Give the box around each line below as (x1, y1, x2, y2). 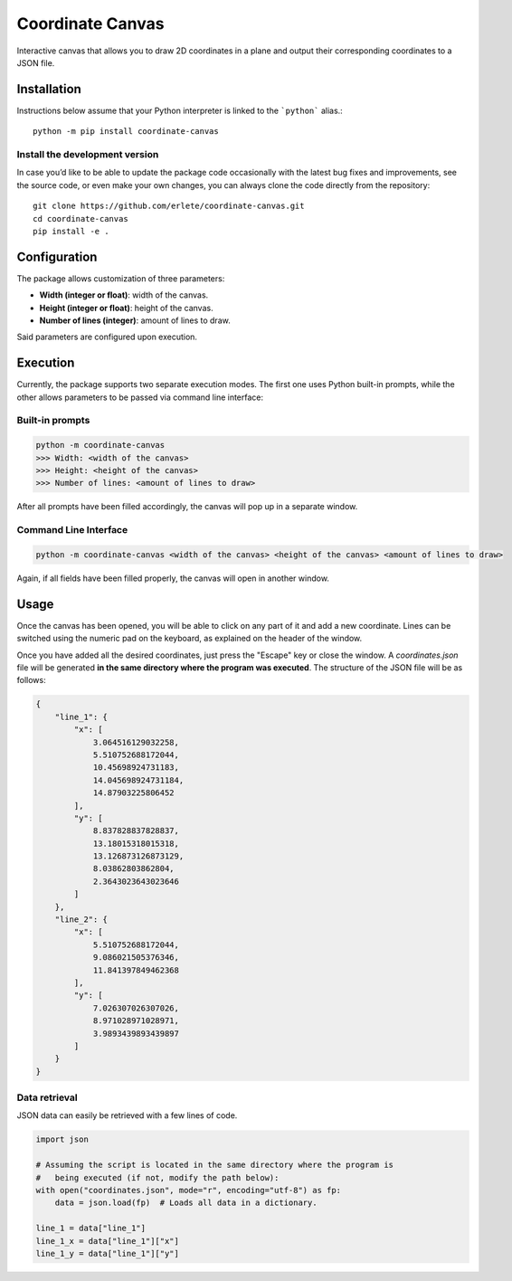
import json (35, 1134, 90, 1144)
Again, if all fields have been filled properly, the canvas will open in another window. (16, 573, 330, 584)
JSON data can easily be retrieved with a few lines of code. (16, 1110, 238, 1121)
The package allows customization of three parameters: (16, 272, 225, 284)
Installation (16, 81, 81, 97)
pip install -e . (33, 226, 109, 236)
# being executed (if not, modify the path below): (35, 1172, 280, 1182)
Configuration (16, 249, 98, 264)
